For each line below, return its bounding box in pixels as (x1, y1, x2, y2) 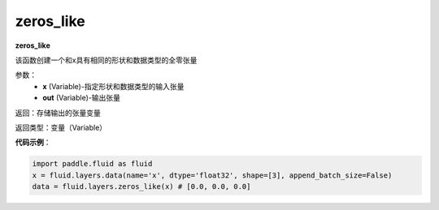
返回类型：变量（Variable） (15, 122, 107, 132)
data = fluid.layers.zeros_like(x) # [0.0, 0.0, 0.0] (32, 182, 251, 191)
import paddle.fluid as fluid (32, 159, 153, 169)
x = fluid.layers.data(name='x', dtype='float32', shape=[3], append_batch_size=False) (32, 170, 393, 180)
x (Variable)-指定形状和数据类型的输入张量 (42, 81, 185, 91)
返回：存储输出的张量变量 (15, 108, 101, 118)
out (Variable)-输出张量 (42, 93, 121, 103)
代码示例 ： (15, 138, 51, 148)
